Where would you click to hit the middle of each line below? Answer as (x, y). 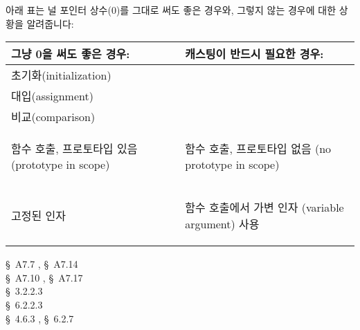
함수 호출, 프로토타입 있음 (74, 149)
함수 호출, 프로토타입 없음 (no (258, 149)
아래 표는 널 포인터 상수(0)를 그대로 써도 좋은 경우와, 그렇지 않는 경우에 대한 (171, 10)
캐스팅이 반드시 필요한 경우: (254, 54)
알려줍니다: (50, 23)
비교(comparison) (53, 117)
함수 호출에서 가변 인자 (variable (264, 208)
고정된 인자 (38, 216)
